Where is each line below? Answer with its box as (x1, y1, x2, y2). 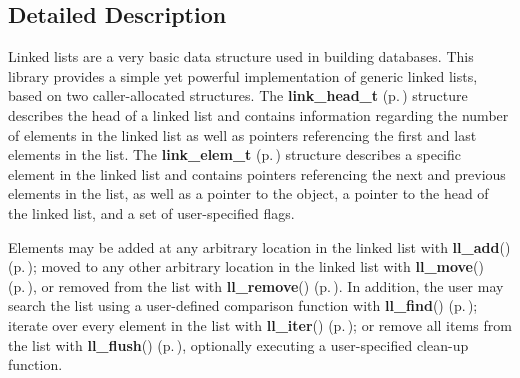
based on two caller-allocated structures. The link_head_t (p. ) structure (8, 85, 468, 106)
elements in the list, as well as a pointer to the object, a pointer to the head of (8, 183, 489, 204)
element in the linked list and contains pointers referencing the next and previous (8, 163, 506, 184)
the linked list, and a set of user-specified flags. (8, 202, 295, 223)
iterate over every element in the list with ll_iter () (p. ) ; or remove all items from (8, 314, 512, 335)
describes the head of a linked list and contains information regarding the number (8, 104, 509, 125)
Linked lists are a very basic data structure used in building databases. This (8, 46, 474, 67)
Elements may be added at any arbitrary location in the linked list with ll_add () (8, 236, 511, 257)
